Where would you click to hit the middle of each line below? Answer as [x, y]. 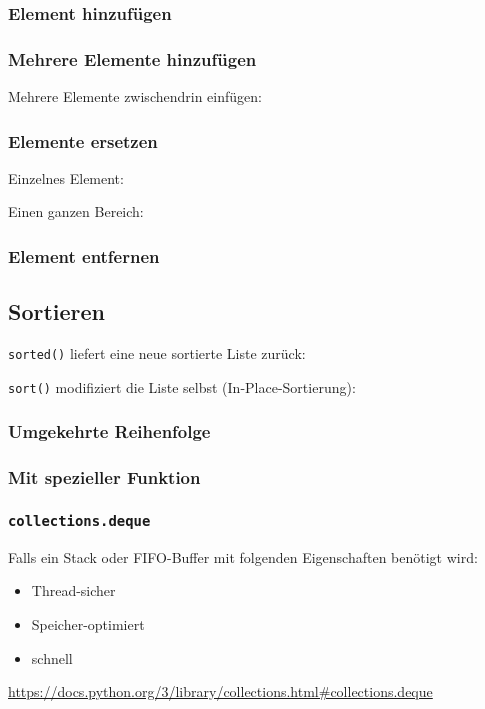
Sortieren [57, 311]
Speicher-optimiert [88, 624]
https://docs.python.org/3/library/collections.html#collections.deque [220, 691]
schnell [52, 657]
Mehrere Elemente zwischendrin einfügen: [135, 96]
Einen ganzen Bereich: [76, 211]
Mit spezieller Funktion [104, 477]
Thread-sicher [73, 590]
